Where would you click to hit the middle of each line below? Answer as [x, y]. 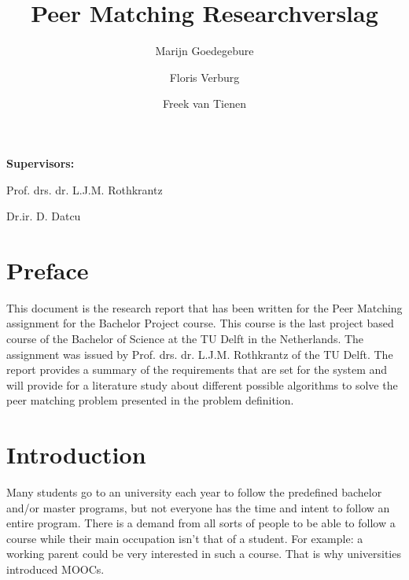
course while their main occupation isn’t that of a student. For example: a [185, 538]
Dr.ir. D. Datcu [44, 216]
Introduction [76, 454]
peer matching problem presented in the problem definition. [150, 400]
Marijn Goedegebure [204, 51]
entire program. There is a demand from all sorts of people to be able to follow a [201, 523]
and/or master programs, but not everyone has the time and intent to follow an [198, 507]
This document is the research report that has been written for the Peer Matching [204, 307]
